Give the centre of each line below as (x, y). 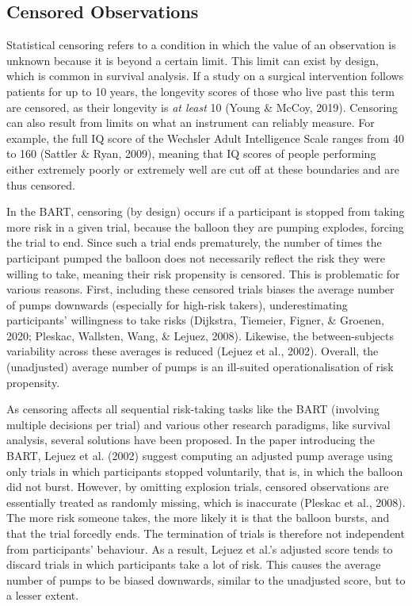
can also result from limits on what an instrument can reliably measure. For (191, 123)
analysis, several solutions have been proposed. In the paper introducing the (191, 440)
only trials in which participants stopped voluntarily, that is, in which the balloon (205, 471)
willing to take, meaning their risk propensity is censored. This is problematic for (203, 273)
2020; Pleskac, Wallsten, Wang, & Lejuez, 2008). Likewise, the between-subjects (200, 335)
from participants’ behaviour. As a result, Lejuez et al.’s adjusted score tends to (200, 548)
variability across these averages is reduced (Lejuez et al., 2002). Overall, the (193, 351)
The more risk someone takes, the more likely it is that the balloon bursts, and (198, 518)
